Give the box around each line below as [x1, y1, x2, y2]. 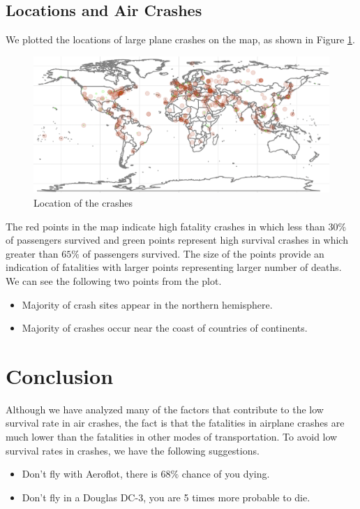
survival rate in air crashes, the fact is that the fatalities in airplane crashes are [6, 415, 345, 430]
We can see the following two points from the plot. [6, 273, 222, 288]
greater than [6, 246, 59, 260]
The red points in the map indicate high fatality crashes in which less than [6, 219, 325, 233]
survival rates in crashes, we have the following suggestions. [6, 443, 260, 457]
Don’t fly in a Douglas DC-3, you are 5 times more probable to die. [22, 489, 310, 504]
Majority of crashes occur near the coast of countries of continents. [22, 320, 308, 335]
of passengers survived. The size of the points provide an [82, 246, 324, 260]
